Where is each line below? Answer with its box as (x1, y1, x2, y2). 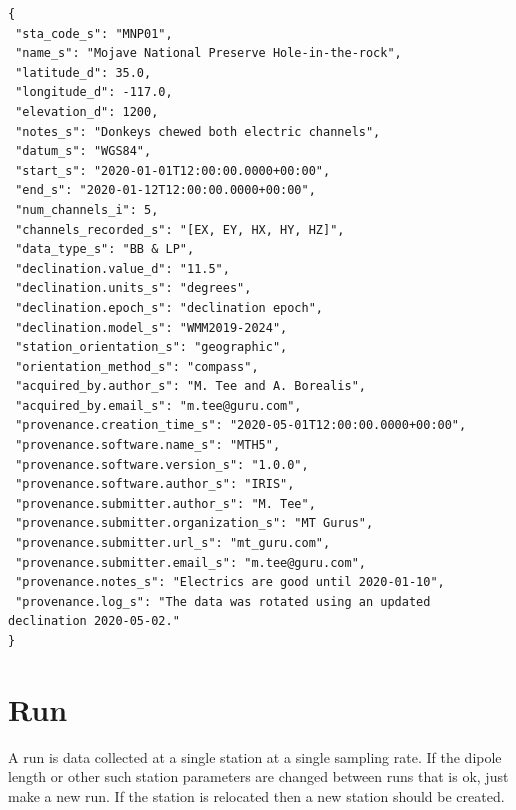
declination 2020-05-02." (8, 614, 180, 629)
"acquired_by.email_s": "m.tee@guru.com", (15, 398, 302, 413)
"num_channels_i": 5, (15, 202, 159, 217)
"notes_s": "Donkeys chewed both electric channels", (15, 124, 381, 139)
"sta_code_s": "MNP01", (15, 26, 173, 41)
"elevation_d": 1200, (15, 104, 159, 119)
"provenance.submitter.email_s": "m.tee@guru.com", (15, 555, 366, 570)
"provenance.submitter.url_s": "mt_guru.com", (15, 536, 331, 551)
